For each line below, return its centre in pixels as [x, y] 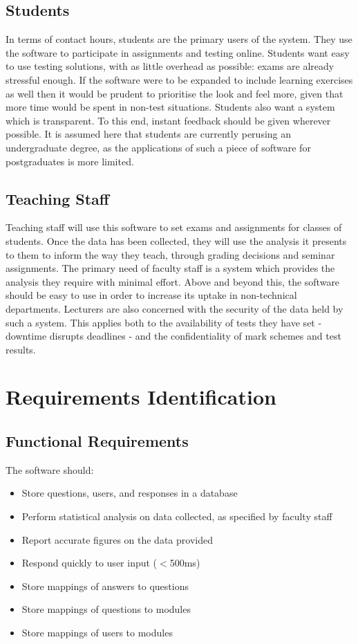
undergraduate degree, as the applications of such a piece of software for [158, 147]
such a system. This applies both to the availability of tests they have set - [164, 322]
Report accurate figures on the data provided [117, 539]
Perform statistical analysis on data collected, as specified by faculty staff [177, 516]
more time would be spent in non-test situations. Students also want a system [170, 107]
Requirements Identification [141, 397]
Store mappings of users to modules [97, 633]
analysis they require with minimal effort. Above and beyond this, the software [173, 281]
